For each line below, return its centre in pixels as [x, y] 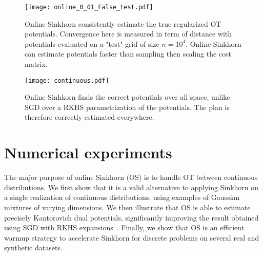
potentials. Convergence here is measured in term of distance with [128, 34]
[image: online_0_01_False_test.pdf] [89, 7]
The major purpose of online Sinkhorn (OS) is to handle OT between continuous [131, 177]
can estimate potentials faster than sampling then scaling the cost [128, 54]
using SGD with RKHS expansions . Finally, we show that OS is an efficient [124, 227]
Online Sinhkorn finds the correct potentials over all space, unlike [127, 97]
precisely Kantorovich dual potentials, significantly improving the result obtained [131, 217]
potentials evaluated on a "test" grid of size [92, 43]
